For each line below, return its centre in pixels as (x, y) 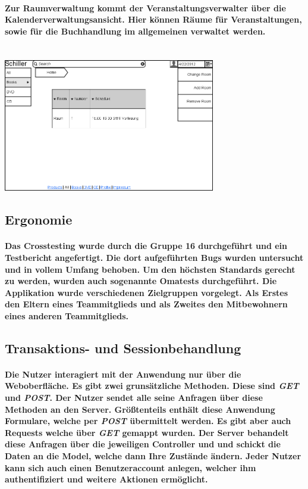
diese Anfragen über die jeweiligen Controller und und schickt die (143, 444)
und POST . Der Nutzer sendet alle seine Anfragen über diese (134, 398)
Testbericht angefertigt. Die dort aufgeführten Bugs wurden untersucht (154, 257)
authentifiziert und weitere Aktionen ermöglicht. (106, 479)
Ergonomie (39, 219)
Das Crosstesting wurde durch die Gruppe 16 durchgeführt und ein (146, 246)
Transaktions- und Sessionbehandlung (123, 348)
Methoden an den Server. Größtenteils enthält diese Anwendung (140, 409)
